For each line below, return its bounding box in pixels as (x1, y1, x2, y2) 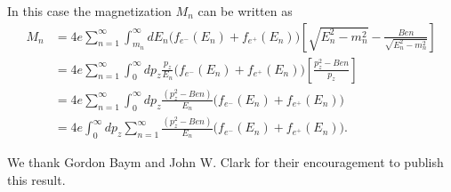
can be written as (197, 2, 293, 20)
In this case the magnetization (7, 2, 172, 20)
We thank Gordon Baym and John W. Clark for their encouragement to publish (7, 152, 444, 171)
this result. (7, 170, 66, 188)
